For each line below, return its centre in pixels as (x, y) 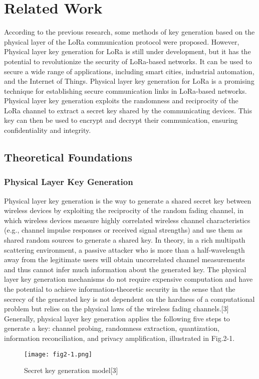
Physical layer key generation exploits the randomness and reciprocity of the (121, 101)
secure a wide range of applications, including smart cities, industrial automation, (129, 71)
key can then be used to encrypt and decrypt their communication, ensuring (121, 120)
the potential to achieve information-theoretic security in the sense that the (120, 289)
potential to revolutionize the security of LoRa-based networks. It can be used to (128, 61)
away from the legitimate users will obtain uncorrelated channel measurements (124, 259)
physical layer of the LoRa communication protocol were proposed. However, (122, 41)
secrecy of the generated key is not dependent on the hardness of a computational (129, 299)
